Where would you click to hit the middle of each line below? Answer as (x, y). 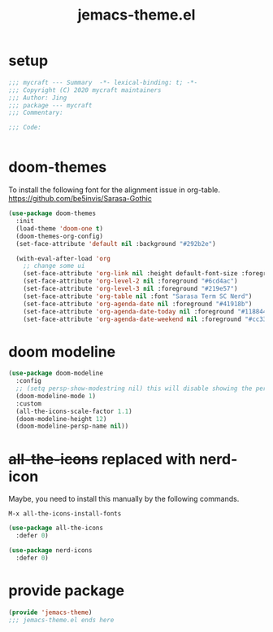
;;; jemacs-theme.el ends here (61, 620)
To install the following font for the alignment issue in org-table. (115, 190)
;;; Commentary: (36, 113)
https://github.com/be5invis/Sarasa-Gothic (80, 199)
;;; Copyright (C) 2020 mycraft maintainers (85, 90)
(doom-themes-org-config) (60, 236)
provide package (66, 590)
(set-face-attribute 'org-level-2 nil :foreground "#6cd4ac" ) (130, 281)
